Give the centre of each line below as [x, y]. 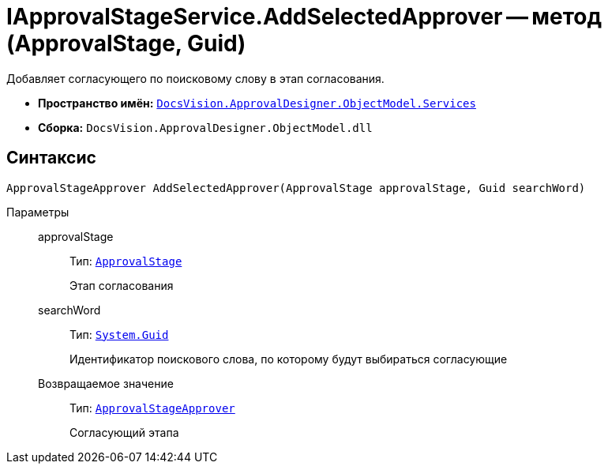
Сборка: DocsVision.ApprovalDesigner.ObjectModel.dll [205, 127]
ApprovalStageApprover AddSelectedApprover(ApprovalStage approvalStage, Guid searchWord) [296, 188]
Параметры [38, 212]
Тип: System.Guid [119, 334]
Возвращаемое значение [106, 383]
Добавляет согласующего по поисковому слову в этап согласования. [195, 78]
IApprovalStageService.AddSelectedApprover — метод [304, 17]
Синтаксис [51, 158]
